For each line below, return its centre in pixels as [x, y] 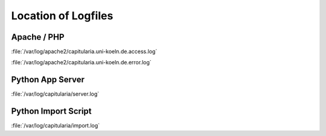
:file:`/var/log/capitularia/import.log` [56, 126]
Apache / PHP [38, 37]
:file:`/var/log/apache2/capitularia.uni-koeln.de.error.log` [81, 63]
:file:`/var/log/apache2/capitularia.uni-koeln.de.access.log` [84, 52]
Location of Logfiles [62, 16]
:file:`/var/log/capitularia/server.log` [55, 94]
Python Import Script [51, 111]
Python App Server [48, 80]
